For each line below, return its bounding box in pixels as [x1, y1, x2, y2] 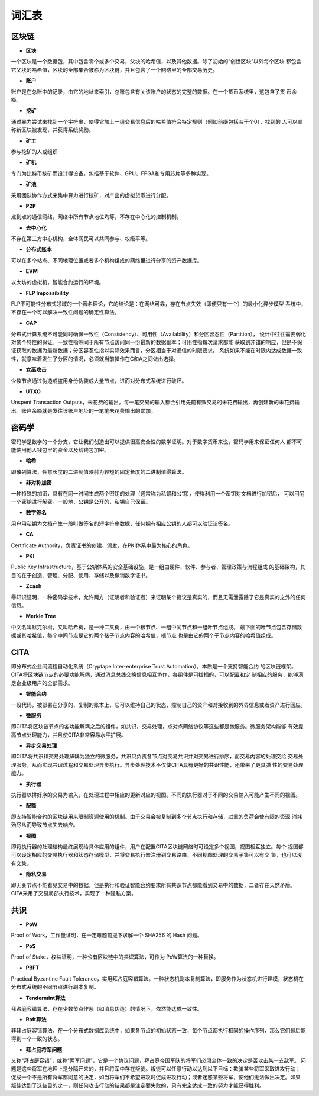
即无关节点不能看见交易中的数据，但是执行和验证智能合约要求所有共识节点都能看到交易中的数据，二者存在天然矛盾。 [11, 881, 295, 888]
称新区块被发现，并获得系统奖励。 [11, 126, 94, 133]
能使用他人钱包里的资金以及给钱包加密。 [11, 446, 109, 454]
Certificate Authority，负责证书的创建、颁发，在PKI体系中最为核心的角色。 [11, 542, 193, 549]
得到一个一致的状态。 [11, 1035, 63, 1042]
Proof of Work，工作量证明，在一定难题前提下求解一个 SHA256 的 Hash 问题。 [11, 931, 203, 938]
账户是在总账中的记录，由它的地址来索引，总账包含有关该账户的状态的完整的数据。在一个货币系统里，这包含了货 [11, 88, 285, 95]
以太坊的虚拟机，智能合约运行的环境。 [11, 278, 105, 285]
